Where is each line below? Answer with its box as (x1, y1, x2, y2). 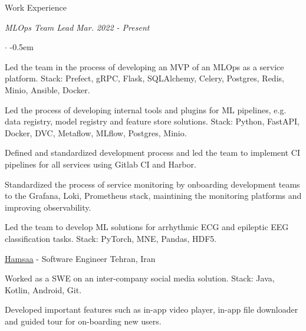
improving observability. (5, 201, 91, 213)
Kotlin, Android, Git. (5, 283, 82, 296)
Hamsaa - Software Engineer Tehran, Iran (5, 252, 156, 264)
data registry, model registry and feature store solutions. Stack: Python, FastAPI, (5, 115, 300, 127)
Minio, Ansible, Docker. (5, 83, 90, 96)
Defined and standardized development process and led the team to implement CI (5, 146, 300, 159)
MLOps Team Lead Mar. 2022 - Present (5, 21, 150, 33)
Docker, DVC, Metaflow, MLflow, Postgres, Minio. (5, 126, 187, 139)
